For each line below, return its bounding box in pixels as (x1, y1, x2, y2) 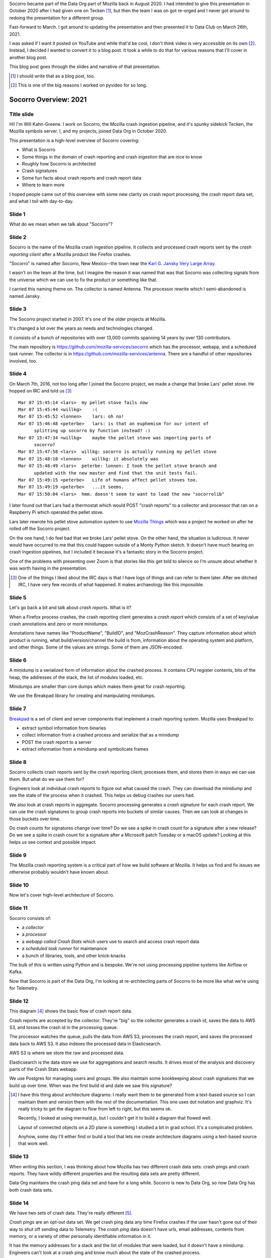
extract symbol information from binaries (22, 725, 106, 731)
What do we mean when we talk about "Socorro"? (9, 221, 113, 227)
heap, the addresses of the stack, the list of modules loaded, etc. (9, 674, 144, 680)
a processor (22, 931, 47, 937)
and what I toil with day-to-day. (9, 198, 74, 204)
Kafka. (9, 969, 23, 975)
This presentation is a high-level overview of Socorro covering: (9, 137, 140, 143)
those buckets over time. (9, 816, 61, 822)
